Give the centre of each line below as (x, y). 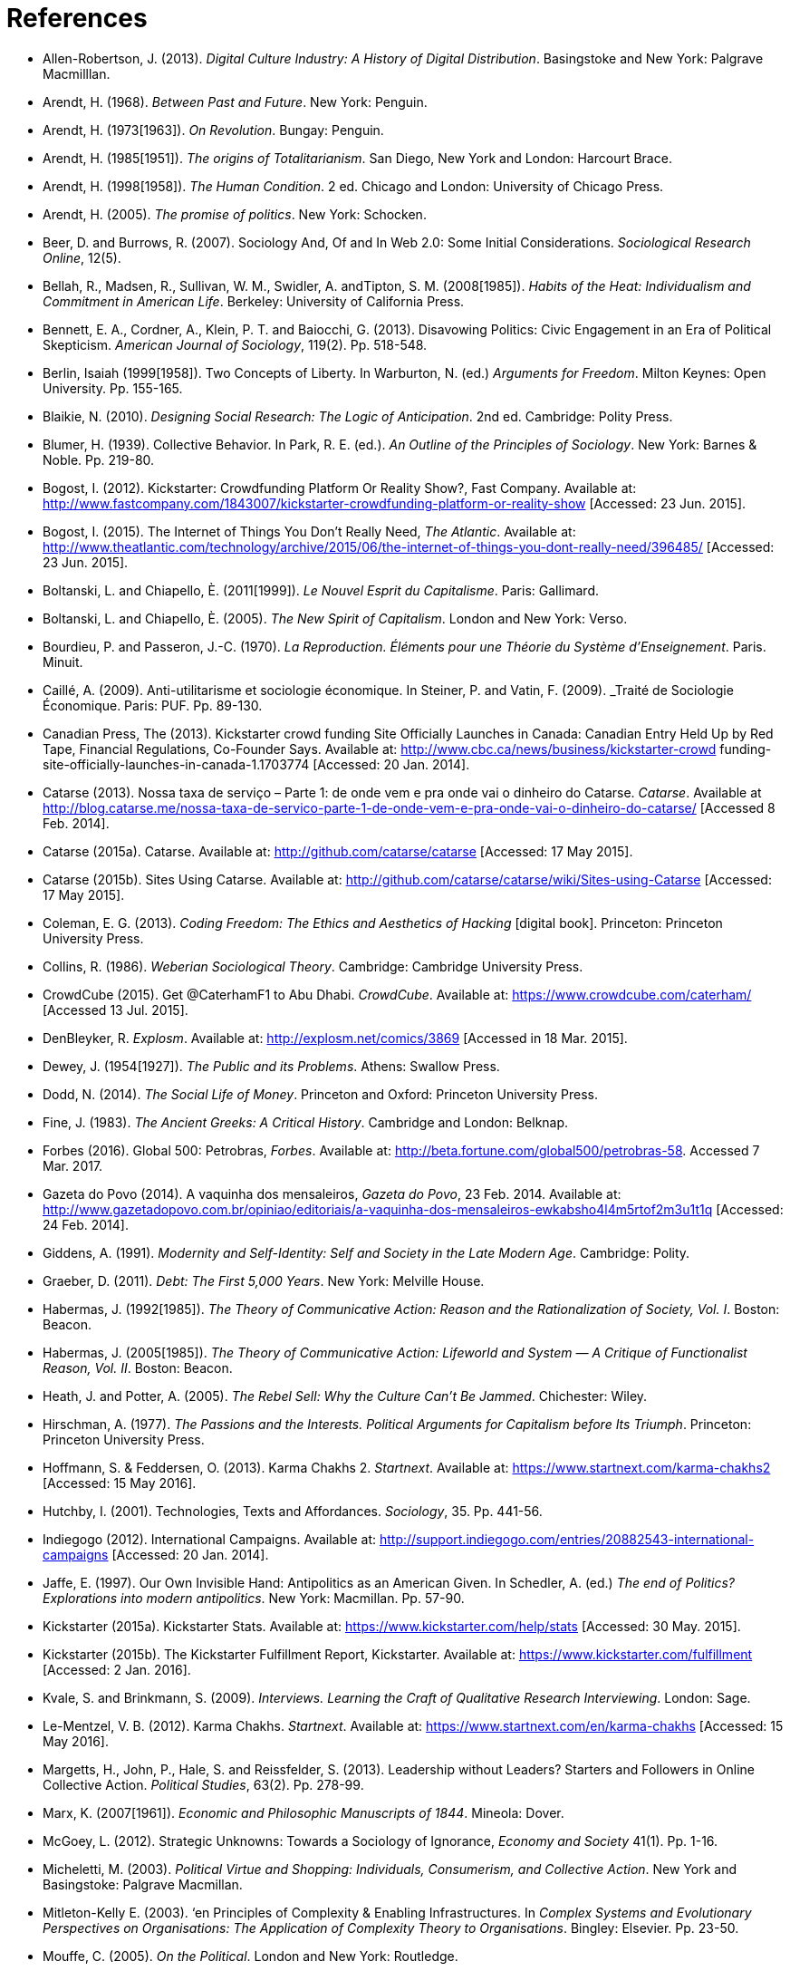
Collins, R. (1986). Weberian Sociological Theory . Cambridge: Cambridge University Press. (313, 966)
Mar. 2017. (73, 1165)
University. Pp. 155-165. (113, 388)
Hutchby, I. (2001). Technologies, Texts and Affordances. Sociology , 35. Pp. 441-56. (293, 1511)
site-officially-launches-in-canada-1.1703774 (176, 764)
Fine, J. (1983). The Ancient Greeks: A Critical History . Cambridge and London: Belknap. (306, 1122)
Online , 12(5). (82, 257)
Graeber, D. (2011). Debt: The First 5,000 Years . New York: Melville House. (264, 1280)
